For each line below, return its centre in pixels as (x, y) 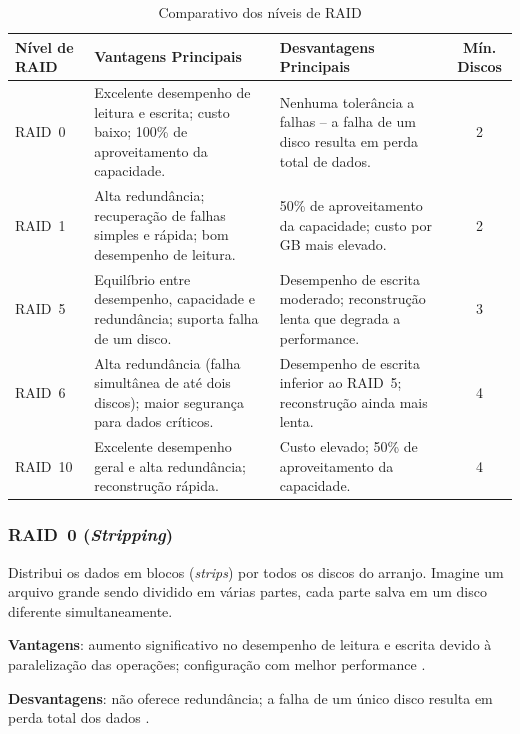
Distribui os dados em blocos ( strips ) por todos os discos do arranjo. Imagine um (256, 571)
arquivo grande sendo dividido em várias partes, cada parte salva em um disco (247, 591)
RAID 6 (40, 391)
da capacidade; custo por (355, 224)
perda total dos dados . (79, 717)
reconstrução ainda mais (353, 401)
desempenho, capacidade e (174, 298)
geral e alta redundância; (170, 465)
